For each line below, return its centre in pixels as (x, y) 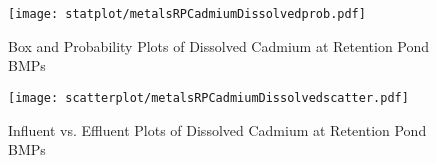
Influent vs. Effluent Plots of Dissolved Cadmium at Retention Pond (217, 129)
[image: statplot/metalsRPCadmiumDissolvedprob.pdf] (187, 14)
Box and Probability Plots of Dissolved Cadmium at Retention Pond (219, 45)
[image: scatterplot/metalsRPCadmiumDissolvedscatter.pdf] (208, 97)
